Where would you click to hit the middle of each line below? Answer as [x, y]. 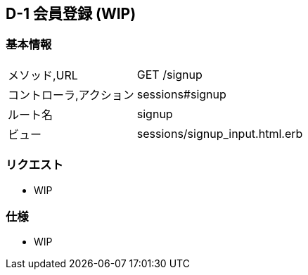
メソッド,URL [43, 75]
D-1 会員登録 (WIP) [71, 14]
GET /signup [169, 74]
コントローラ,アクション [71, 95]
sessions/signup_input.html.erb [220, 133]
